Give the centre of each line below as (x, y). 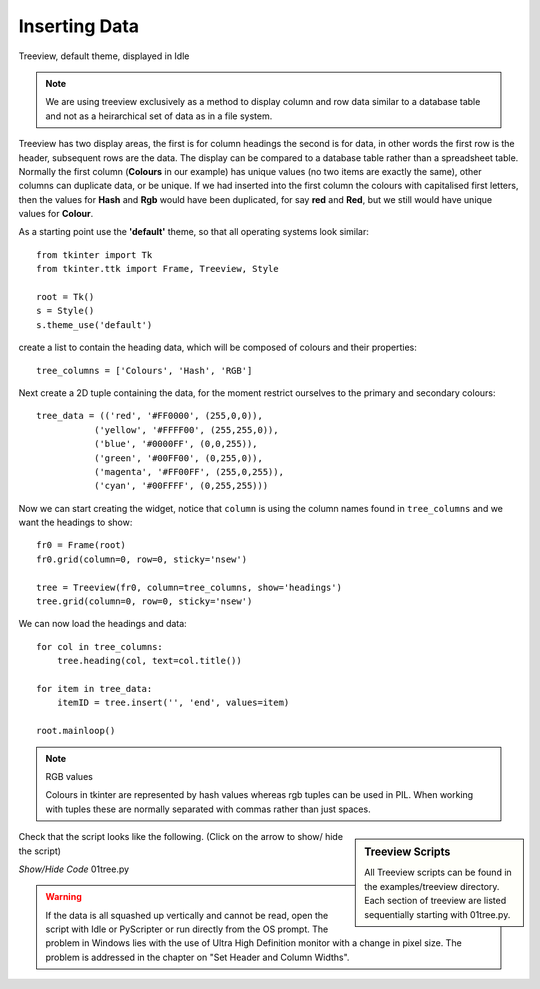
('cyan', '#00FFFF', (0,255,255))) (181, 486)
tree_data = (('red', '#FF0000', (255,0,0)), (150, 416)
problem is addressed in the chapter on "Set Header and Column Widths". (197, 957)
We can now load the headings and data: (102, 624)
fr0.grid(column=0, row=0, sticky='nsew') (142, 559)
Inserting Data (79, 26)
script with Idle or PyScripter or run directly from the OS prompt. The (187, 929)
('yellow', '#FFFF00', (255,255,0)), (186, 429)
